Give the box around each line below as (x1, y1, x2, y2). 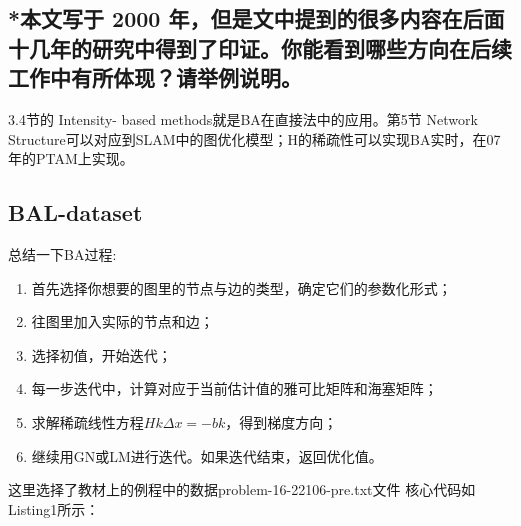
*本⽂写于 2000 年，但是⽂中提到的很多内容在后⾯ (8, 3, 505, 34)
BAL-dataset (8, 197, 143, 228)
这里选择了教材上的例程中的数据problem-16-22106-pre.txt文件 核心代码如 (8, 479, 476, 500)
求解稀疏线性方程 (31, 411, 144, 432)
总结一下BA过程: (8, 243, 117, 264)
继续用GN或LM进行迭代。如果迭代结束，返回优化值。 (31, 445, 383, 466)
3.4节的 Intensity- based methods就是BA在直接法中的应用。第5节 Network (8, 108, 478, 129)
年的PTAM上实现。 (8, 148, 134, 169)
